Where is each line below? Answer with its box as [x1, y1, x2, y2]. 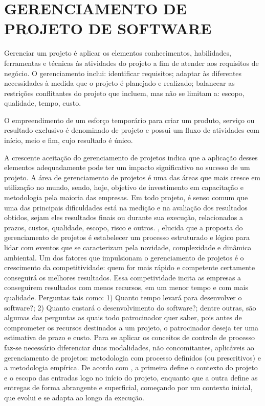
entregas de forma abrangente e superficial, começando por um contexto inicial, [4, 382, 253, 393]
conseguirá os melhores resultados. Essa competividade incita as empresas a [4, 272, 241, 282]
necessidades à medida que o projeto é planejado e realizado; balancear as [4, 78, 235, 88]
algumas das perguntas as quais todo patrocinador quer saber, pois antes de [4, 312, 242, 323]
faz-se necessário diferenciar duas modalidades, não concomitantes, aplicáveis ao [4, 342, 254, 352]
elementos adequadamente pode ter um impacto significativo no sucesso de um [4, 162, 250, 173]
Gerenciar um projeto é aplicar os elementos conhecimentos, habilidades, [4, 47, 231, 58]
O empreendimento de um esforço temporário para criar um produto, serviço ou [4, 114, 255, 125]
